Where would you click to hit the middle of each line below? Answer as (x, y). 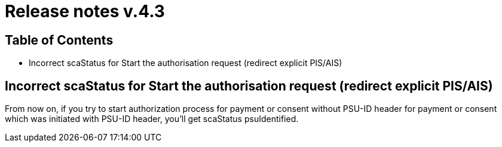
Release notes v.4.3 (85, 11)
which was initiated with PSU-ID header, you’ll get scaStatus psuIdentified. (152, 119)
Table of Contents (59, 40)
